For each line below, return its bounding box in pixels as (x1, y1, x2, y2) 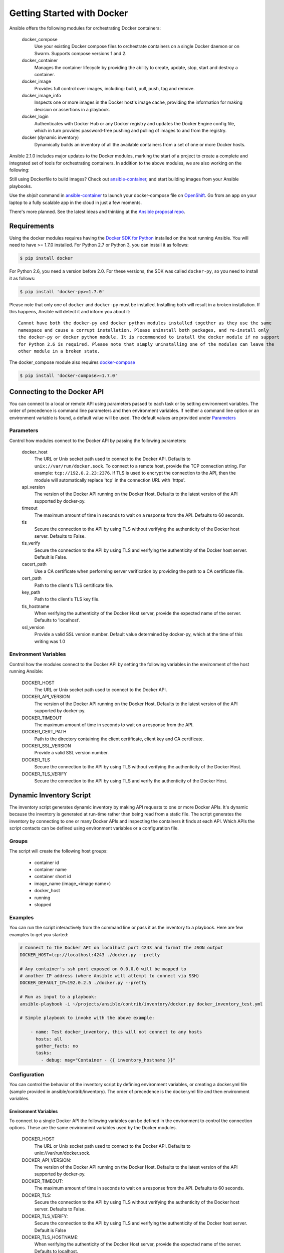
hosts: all (36, 1036, 63, 1042)
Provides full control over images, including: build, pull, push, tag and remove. (34, 85, 195, 91)
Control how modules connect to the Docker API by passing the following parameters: (9, 438, 187, 444)
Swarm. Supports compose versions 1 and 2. (34, 50, 127, 56)
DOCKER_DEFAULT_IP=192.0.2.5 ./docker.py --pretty (20, 980, 147, 986)
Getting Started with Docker (9, 8, 128, 19)
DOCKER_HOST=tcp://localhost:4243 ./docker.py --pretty (20, 952, 160, 957)
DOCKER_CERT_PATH (22, 729, 67, 735)
